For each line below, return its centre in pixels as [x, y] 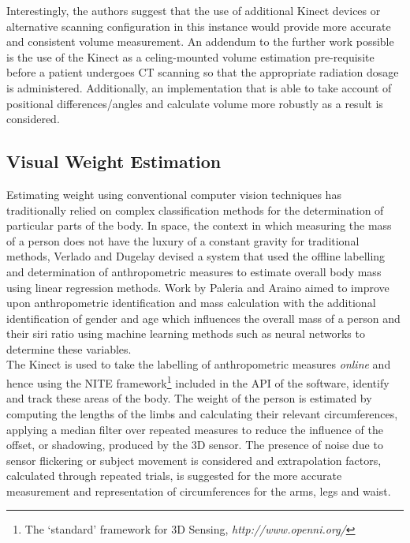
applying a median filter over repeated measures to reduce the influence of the [195, 429]
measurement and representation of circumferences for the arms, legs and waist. [199, 491]
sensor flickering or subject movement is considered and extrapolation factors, [194, 460]
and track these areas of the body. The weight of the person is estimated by [189, 398]
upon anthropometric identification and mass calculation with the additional [191, 303]
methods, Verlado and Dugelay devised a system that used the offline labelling [196, 256]
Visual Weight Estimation [114, 161]
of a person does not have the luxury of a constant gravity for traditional [183, 240]
